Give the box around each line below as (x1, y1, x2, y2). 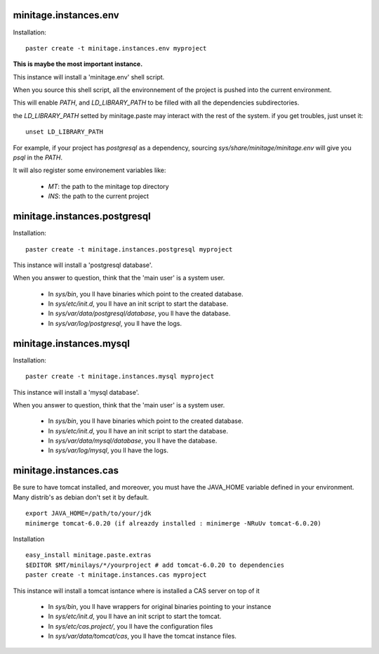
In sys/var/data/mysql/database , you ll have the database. (48, 436, 218, 445)
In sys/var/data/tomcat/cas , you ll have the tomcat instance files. (48, 632, 237, 641)
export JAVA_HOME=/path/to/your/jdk (25, 509, 152, 518)
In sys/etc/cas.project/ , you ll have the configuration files (48, 622, 213, 630)
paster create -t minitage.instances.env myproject (25, 44, 207, 52)
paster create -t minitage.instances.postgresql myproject (25, 245, 233, 253)
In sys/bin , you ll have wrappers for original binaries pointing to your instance (48, 602, 272, 610)
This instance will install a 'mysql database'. (13, 388, 140, 396)
